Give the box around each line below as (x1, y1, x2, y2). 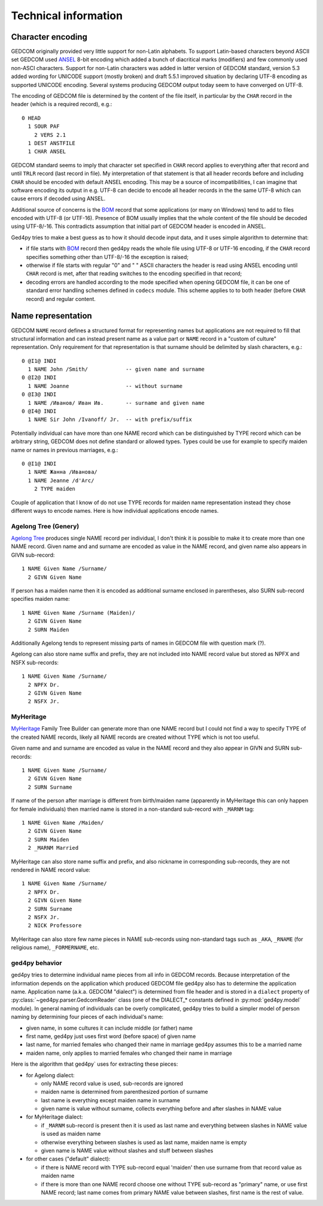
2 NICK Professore (28, 922, 82, 929)
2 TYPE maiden (33, 486, 76, 492)
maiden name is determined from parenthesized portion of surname (41, 1088, 209, 1096)
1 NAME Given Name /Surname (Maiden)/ (22, 609, 136, 616)
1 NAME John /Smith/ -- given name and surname (28, 366, 205, 373)
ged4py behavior (11, 958, 62, 967)
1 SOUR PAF (28, 123, 60, 130)
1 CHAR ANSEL (28, 148, 66, 155)
